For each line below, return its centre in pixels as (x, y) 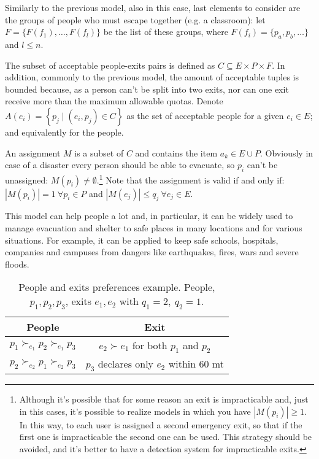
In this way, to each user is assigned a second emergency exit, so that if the (161, 424)
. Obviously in (287, 152)
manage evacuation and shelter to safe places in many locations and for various (154, 227)
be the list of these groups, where (166, 32)
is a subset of (99, 152)
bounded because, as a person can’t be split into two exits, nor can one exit (147, 89)
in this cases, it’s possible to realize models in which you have (135, 411)
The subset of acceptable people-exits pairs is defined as (110, 65)
